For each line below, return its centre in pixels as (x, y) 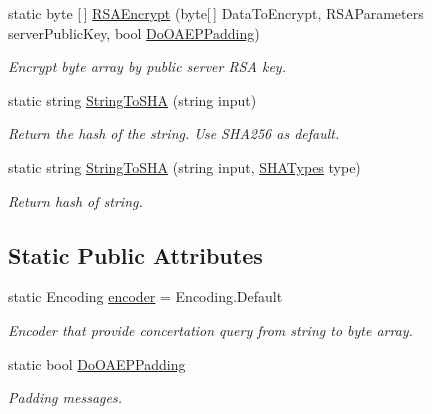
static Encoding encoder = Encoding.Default (145, 296)
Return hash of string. (75, 200)
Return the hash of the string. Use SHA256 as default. (174, 133)
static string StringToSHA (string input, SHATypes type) (184, 166)
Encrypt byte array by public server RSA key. (147, 66)
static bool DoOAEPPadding (97, 363)
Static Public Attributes (135, 254)
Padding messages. (65, 397)
